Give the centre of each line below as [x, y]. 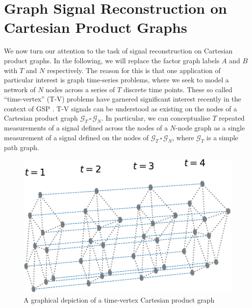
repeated [232, 118]
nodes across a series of [80, 89]
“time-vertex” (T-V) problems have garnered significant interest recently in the [123, 99]
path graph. [22, 147]
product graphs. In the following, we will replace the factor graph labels [112, 60]
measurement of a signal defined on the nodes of [76, 137]
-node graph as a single [210, 128]
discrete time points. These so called [178, 89]
